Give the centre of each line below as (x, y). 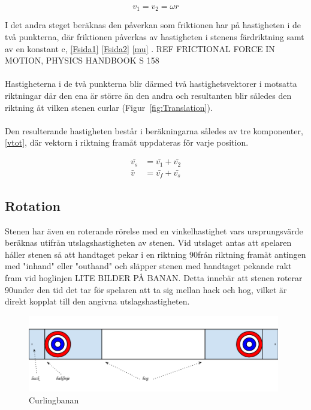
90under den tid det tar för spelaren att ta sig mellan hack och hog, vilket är (146, 289)
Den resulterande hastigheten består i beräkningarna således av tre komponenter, (154, 130)
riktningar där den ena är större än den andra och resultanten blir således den (148, 96)
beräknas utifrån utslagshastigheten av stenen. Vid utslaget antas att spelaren (148, 242)
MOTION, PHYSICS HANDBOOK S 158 (82, 60)
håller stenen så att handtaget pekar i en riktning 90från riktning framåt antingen (155, 254)
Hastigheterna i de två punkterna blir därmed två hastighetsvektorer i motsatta (151, 84)
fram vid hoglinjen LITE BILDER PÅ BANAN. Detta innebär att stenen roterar (154, 277)
